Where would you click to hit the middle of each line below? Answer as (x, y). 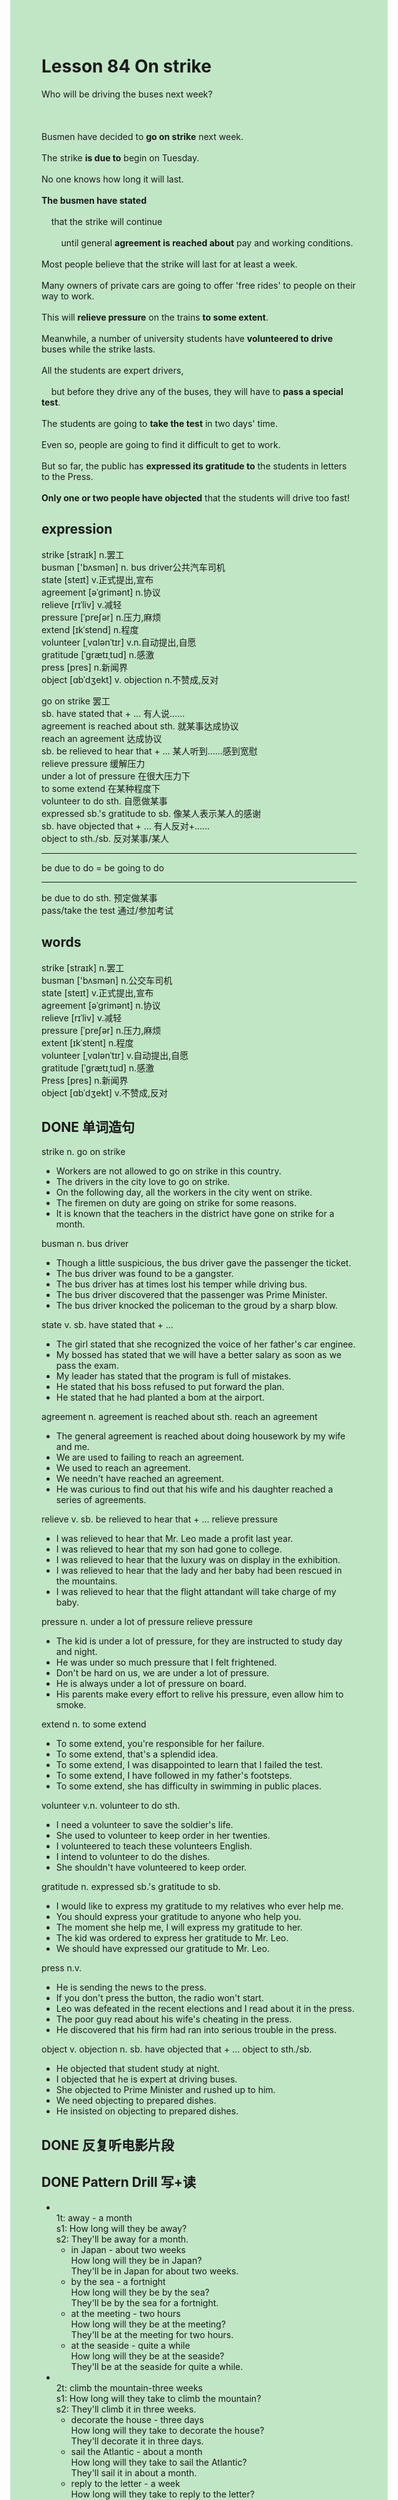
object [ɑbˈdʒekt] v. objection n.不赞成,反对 (130, 679)
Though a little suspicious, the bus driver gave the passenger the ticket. (203, 1263)
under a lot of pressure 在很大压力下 (116, 776)
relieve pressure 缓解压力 (93, 763)
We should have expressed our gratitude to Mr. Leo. (162, 1949)
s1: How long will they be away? (121, 2228)
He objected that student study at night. (138, 2069)
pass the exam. (87, 1366)
